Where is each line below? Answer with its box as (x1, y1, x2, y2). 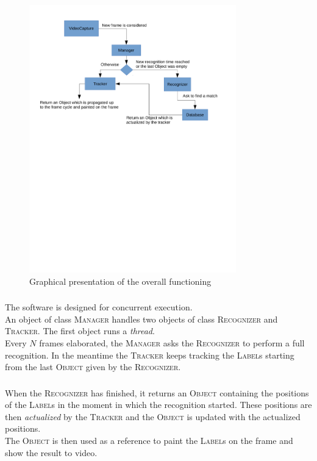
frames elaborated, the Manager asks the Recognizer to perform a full (39, 336, 305, 349)
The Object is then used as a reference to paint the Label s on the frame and (5, 434, 293, 446)
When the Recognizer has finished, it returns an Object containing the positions (5, 386, 309, 399)
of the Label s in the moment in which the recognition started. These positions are (5, 398, 312, 411)
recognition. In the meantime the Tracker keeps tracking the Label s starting (5, 348, 294, 361)
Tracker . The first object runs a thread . (5, 324, 155, 337)
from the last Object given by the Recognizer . (5, 360, 181, 373)
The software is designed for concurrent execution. (5, 301, 193, 313)
